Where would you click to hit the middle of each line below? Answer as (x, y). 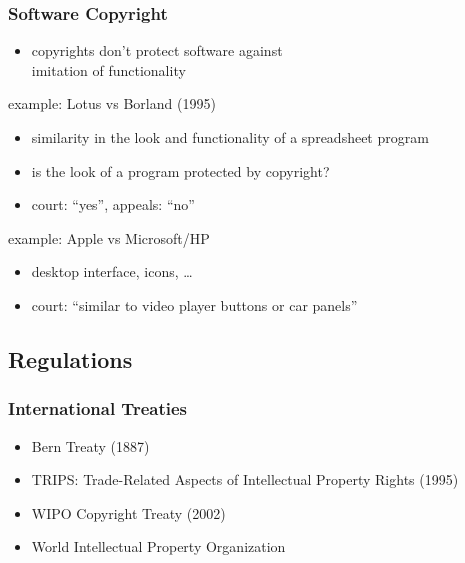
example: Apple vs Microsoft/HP (109, 237)
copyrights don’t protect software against (157, 50)
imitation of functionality (108, 69)
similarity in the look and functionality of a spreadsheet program (230, 137)
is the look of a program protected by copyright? (180, 170)
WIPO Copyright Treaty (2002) (128, 512)
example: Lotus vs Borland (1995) (112, 103)
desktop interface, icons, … (112, 271)
